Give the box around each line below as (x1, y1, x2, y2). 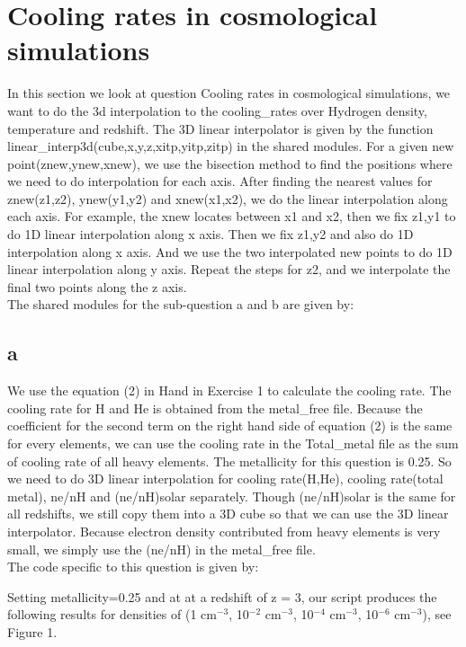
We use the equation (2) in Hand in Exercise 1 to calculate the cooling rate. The (7, 381, 452, 400)
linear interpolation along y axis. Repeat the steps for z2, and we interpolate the (7, 260, 451, 279)
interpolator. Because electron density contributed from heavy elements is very (7, 521, 441, 540)
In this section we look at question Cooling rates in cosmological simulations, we (7, 84, 451, 102)
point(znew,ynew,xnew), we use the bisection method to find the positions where (7, 154, 453, 173)
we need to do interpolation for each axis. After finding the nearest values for (7, 172, 433, 191)
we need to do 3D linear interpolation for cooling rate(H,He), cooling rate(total (7, 469, 444, 488)
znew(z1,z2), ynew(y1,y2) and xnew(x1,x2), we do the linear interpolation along (7, 189, 448, 208)
